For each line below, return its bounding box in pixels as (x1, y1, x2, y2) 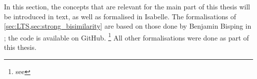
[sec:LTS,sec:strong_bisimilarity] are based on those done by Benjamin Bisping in (4, 21, 252, 31)
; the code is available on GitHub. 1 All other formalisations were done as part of (4, 31, 249, 42)
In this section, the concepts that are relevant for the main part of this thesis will (4, 1, 250, 11)
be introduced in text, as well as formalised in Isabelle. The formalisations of (4, 11, 236, 21)
